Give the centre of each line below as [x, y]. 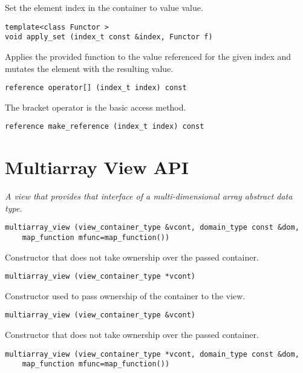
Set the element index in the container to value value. [104, 7]
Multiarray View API [97, 167]
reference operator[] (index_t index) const [96, 88]
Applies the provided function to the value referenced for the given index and [148, 56]
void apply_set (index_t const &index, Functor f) [109, 37]
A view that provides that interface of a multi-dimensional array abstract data [149, 196]
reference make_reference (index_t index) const [105, 127]
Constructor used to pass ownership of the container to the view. [125, 295]
